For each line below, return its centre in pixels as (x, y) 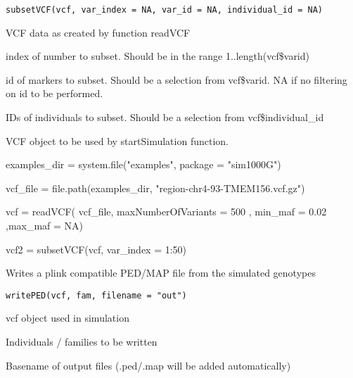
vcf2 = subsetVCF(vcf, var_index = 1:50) (96, 249)
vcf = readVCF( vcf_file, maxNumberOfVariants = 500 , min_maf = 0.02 (166, 212)
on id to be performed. (54, 93)
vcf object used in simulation (68, 318)
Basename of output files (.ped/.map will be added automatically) (148, 365)
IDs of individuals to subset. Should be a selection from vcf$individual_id (165, 117)
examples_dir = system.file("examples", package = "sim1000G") (143, 164)
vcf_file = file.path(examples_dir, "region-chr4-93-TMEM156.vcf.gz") (155, 188)
